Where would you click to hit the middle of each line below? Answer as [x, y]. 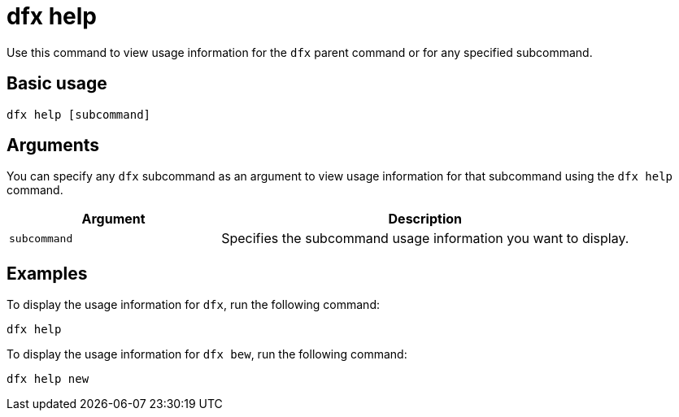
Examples [47, 273]
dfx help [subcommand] [79, 114]
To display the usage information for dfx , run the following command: [193, 305]
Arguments [53, 146]
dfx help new [48, 379]
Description [425, 219]
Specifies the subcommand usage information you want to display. [425, 239]
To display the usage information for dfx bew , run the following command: [207, 354]
